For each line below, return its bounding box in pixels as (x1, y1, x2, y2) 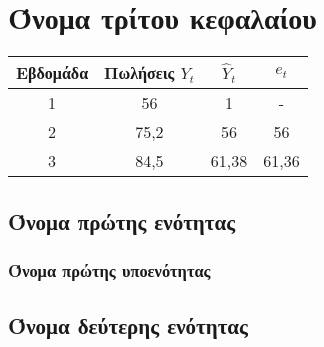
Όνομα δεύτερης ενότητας (8, 310, 248, 341)
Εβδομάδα (16, 61, 89, 85)
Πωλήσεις (104, 61, 175, 85)
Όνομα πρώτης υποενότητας (8, 257, 211, 282)
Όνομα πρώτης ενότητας (8, 205, 236, 236)
